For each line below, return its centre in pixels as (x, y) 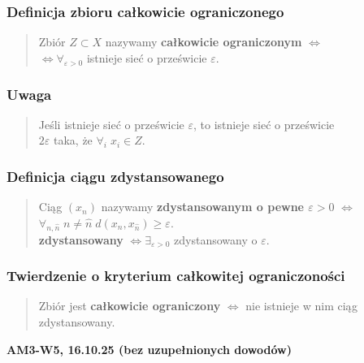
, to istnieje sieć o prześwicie (264, 124)
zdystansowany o (216, 239)
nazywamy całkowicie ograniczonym (204, 42)
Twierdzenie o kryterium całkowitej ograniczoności (176, 276)
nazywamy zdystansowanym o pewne (202, 207)
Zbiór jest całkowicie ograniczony (130, 306)
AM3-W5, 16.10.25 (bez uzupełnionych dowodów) (149, 349)
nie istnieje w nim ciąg (301, 306)
